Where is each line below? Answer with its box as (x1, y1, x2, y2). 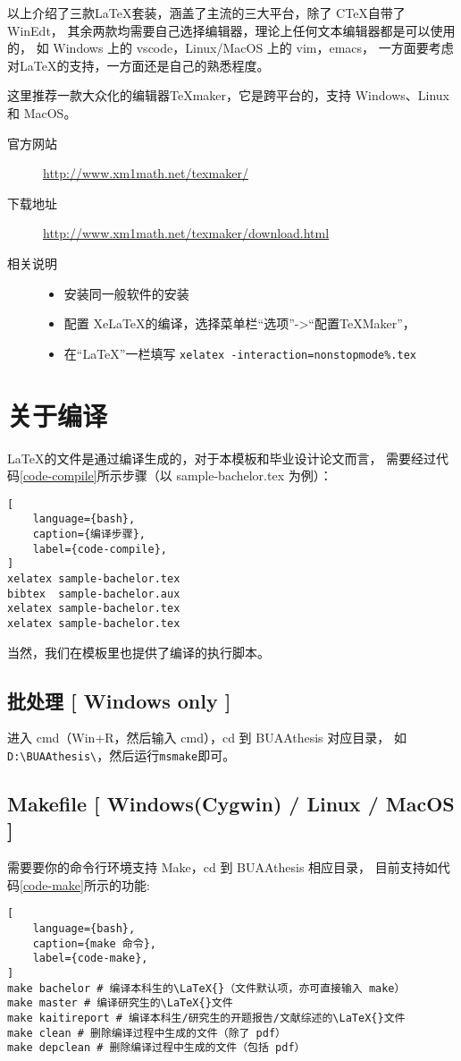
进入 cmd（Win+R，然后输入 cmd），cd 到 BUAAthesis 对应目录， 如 (7, 728, 407, 747)
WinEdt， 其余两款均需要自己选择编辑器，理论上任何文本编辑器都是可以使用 (7, 21, 456, 39)
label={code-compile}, (32, 542, 167, 556)
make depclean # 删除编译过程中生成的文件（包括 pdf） (7, 1041, 306, 1055)
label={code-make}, (32, 952, 148, 965)
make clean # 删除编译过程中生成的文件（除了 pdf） (7, 1026, 286, 1040)
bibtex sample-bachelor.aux (7, 587, 180, 600)
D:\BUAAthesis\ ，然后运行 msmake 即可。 (7, 745, 236, 764)
